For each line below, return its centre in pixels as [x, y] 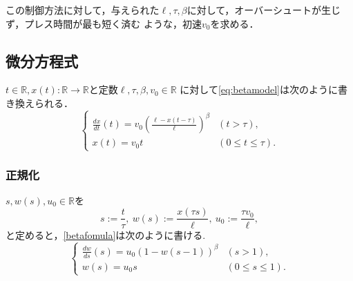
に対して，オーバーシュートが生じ [264, 10]
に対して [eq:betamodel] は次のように [259, 89]
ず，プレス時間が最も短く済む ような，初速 [104, 23]
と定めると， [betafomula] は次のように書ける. [106, 234]
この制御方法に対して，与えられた [83, 10]
